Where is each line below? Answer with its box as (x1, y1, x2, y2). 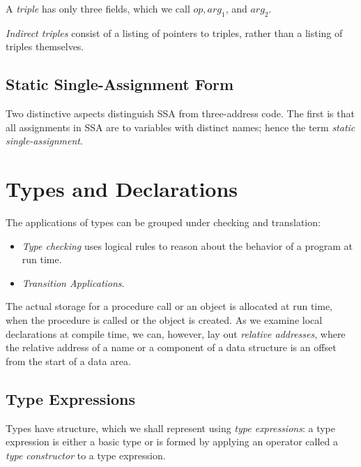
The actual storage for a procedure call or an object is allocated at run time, (6, 299, 332, 313)
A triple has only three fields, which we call (6, 1, 190, 15)
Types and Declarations (6, 175, 238, 203)
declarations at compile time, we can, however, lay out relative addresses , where (6, 326, 346, 341)
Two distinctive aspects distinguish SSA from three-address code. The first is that (6, 106, 355, 121)
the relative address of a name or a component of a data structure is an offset (6, 340, 337, 355)
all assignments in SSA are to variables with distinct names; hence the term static (6, 119, 355, 134)
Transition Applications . (22, 275, 125, 290)
